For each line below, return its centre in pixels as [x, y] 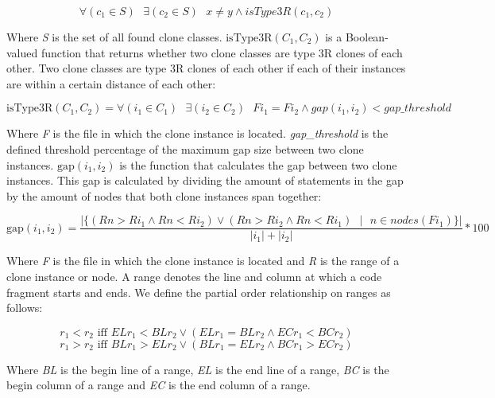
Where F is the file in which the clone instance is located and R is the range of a [203, 261]
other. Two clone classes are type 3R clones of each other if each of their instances [206, 68]
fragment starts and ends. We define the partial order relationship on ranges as [199, 292]
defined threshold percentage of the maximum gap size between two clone [185, 148]
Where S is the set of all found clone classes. [114, 37]
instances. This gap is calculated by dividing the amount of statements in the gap [205, 180]
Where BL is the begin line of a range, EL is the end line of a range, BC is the [198, 369]
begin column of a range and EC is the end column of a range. [159, 385]
